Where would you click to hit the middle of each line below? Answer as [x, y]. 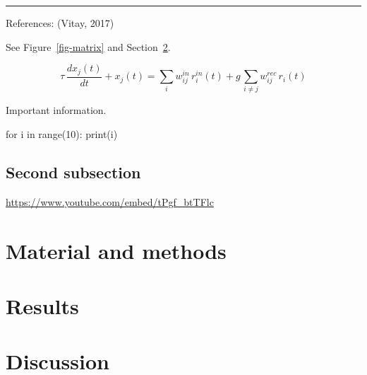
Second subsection [73, 172]
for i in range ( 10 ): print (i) [62, 134]
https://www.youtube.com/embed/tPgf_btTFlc [110, 201]
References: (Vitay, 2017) [60, 23]
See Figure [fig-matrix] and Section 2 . [88, 46]
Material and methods [116, 250]
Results [42, 305]
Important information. [56, 110]
